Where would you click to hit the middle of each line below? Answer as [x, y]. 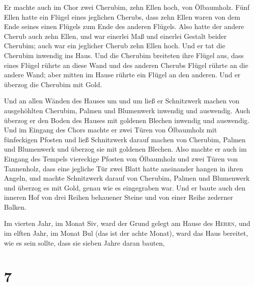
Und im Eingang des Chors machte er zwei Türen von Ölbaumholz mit [111, 130]
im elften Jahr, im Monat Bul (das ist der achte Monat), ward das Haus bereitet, [126, 233]
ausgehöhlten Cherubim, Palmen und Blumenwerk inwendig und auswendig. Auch [127, 110]
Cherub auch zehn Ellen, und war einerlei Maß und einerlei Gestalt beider [115, 36]
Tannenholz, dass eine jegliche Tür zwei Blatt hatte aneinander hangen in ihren [124, 168]
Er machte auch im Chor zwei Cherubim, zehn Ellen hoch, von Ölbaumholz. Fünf [127, 7]
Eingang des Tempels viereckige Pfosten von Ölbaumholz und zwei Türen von [121, 158]
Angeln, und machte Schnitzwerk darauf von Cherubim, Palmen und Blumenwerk [127, 178]
